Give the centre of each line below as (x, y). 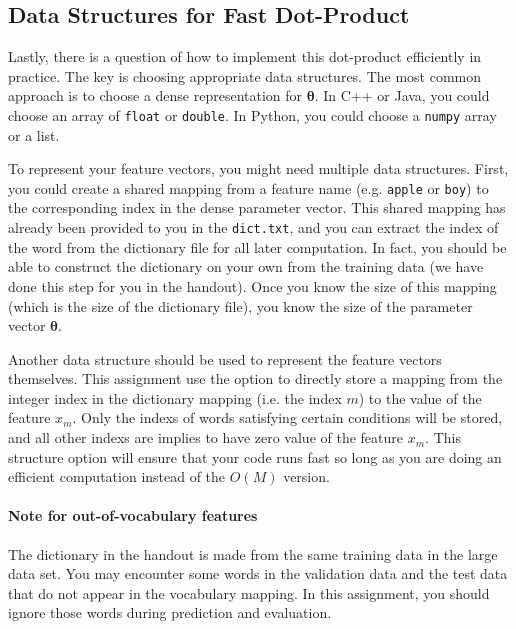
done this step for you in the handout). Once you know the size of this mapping (252, 285)
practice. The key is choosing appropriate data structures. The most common (245, 75)
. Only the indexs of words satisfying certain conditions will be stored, (287, 417)
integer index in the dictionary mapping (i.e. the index (175, 397)
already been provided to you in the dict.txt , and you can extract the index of (253, 227)
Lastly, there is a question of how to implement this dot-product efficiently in (245, 56)
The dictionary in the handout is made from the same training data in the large (253, 553)
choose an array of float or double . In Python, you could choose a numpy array (252, 114)
